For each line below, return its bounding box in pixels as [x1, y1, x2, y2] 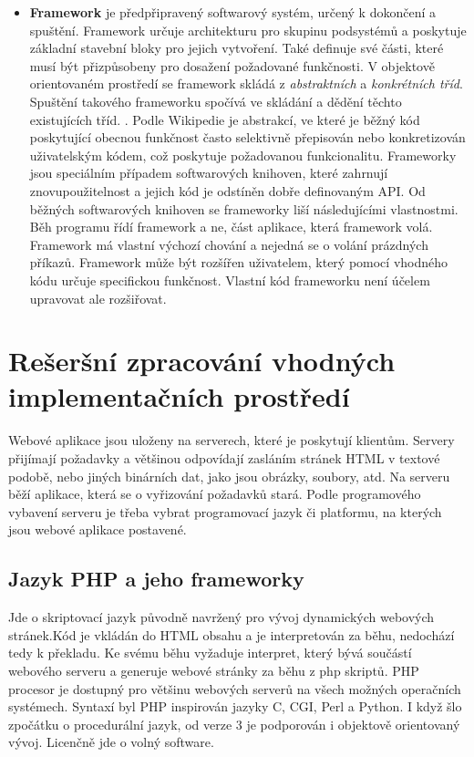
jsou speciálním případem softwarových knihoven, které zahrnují [29, 163, 388, 182]
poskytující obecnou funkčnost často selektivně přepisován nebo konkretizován [29, 128, 466, 147]
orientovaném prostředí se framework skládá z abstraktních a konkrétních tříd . [29, 74, 463, 93]
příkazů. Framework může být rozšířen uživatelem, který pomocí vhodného [29, 253, 448, 272]
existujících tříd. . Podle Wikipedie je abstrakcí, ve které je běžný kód [29, 109, 420, 129]
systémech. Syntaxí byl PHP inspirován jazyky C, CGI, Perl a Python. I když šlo [8, 697, 462, 716]
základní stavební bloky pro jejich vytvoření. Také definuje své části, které [29, 38, 444, 57]
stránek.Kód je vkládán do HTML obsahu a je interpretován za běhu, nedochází [8, 625, 455, 644]
